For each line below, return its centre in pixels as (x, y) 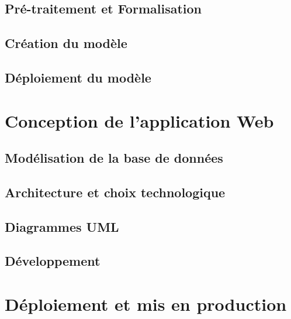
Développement (53, 261)
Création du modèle (66, 43)
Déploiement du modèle (78, 77)
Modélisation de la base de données (114, 158)
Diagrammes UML (62, 226)
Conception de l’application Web (139, 120)
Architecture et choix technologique (115, 192)
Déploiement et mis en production (146, 304)
